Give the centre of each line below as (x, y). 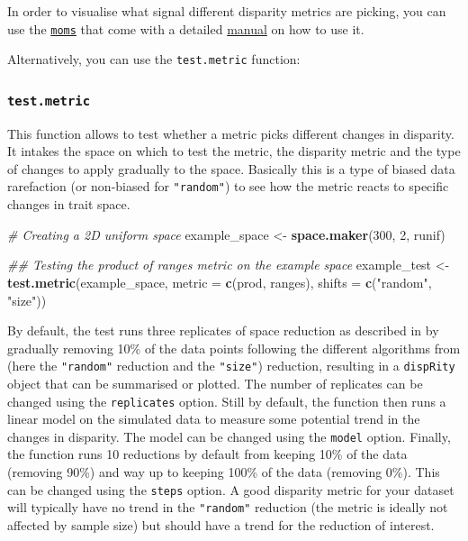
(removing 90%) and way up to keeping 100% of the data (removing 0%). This (224, 472)
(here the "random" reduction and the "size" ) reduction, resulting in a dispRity (231, 366)
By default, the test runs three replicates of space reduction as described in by (223, 330)
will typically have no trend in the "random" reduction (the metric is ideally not (228, 507)
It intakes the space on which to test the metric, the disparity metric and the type (234, 151)
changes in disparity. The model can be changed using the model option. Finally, (229, 436)
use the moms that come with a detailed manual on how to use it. (186, 28)
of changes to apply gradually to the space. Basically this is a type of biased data (231, 168)
